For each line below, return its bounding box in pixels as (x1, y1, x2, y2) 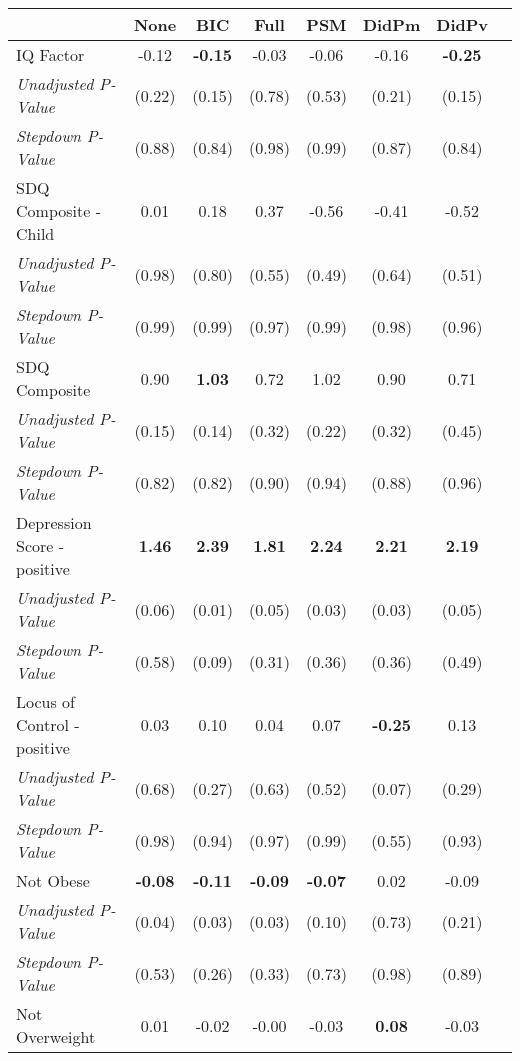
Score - (16, 534, 65, 557)
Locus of (16, 690, 75, 713)
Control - (16, 713, 80, 736)
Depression (16, 511, 92, 534)
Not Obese (16, 869, 90, 892)
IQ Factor (16, 43, 85, 66)
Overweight (16, 1025, 96, 1048)
